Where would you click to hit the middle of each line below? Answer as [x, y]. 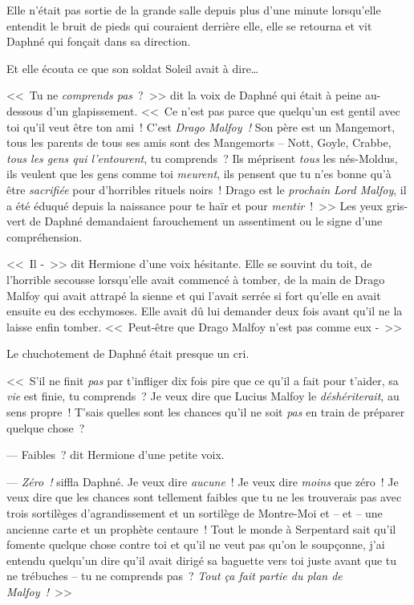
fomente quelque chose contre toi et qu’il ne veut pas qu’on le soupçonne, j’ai [196, 544]
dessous [25, 110]
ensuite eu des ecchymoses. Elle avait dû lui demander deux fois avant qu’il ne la [205, 311]
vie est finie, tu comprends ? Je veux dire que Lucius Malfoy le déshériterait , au [203, 396]
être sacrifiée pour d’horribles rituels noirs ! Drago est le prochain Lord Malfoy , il [207, 189]
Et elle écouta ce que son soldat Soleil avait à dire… [133, 68]
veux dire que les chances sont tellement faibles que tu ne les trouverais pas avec [204, 497]
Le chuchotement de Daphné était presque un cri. [128, 353]
